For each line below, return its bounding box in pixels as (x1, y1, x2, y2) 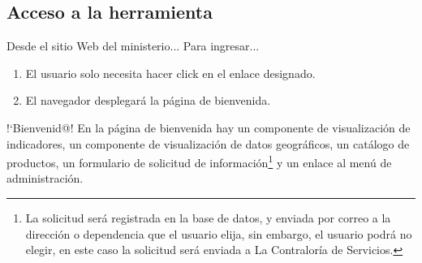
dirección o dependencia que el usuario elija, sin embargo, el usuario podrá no (25, 225, 412, 242)
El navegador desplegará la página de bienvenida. (25, 92, 271, 109)
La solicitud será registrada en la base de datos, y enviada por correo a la (25, 209, 391, 226)
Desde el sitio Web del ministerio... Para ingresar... (6, 37, 260, 54)
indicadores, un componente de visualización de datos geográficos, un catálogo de (6, 135, 410, 152)
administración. (6, 170, 84, 187)
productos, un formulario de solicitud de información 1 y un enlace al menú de (6, 152, 392, 170)
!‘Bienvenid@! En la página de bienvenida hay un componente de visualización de (6, 119, 411, 136)
